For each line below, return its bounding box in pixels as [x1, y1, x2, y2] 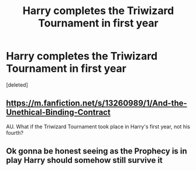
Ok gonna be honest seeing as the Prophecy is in [6, 146, 187, 156]
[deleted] [6, 81, 28, 88]
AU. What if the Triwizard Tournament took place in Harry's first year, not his [6, 123, 190, 130]
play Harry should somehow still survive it [6, 155, 163, 165]
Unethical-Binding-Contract [6, 107, 111, 118]
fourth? [6, 129, 23, 136]
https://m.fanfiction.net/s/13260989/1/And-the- [6, 98, 187, 108]
